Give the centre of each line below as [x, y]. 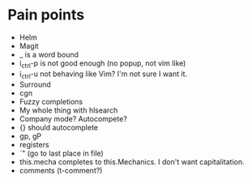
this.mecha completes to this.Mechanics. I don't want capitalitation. [132, 162]
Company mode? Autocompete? [73, 118]
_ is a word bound [49, 54]
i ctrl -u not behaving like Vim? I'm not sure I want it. [103, 74]
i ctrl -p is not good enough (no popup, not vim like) [103, 64]
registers [34, 144]
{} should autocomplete [59, 127]
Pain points [46, 15]
